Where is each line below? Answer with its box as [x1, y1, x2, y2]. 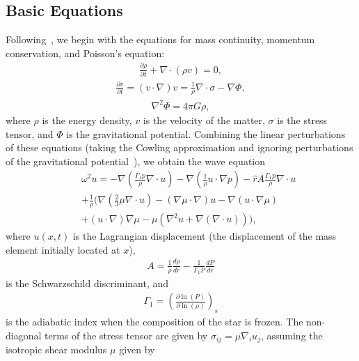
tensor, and [6, 126, 54, 141]
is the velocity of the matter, [143, 112, 265, 127]
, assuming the [260, 328, 323, 342]
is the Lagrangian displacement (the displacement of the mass [72, 229, 337, 243]
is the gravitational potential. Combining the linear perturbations [66, 126, 346, 141]
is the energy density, [42, 112, 132, 127]
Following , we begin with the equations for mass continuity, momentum [6, 32, 315, 47]
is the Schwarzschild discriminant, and [6, 275, 169, 290]
